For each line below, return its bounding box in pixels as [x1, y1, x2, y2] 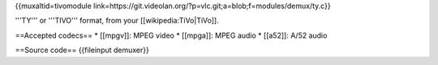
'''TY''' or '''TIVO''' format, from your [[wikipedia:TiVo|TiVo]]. [15, 16, 219, 26]
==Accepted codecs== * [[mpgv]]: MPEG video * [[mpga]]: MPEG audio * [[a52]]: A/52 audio [15, 30, 328, 40]
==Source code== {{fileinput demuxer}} [15, 45, 149, 55]
